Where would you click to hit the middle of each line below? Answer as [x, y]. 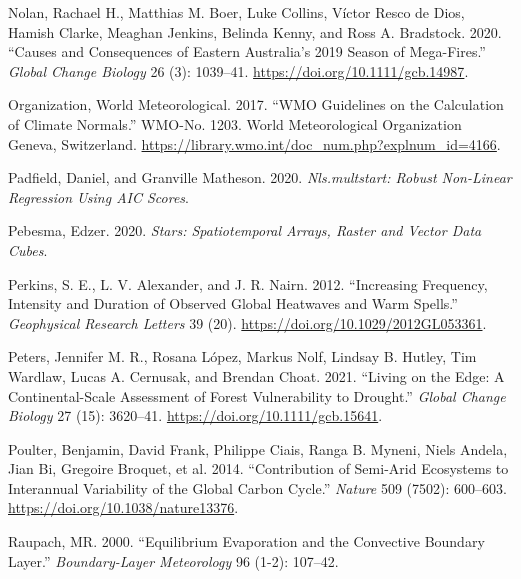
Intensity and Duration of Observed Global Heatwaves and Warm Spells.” [233, 303]
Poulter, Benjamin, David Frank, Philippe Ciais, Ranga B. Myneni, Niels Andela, [258, 448]
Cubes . [28, 249]
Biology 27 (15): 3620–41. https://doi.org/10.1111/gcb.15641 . [195, 415]
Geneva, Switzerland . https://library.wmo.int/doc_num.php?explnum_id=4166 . [254, 143]
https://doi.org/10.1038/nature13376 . [123, 507]
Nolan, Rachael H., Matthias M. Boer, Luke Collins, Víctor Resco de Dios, [236, 12]
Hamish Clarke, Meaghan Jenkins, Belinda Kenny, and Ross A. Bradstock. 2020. [255, 31]
